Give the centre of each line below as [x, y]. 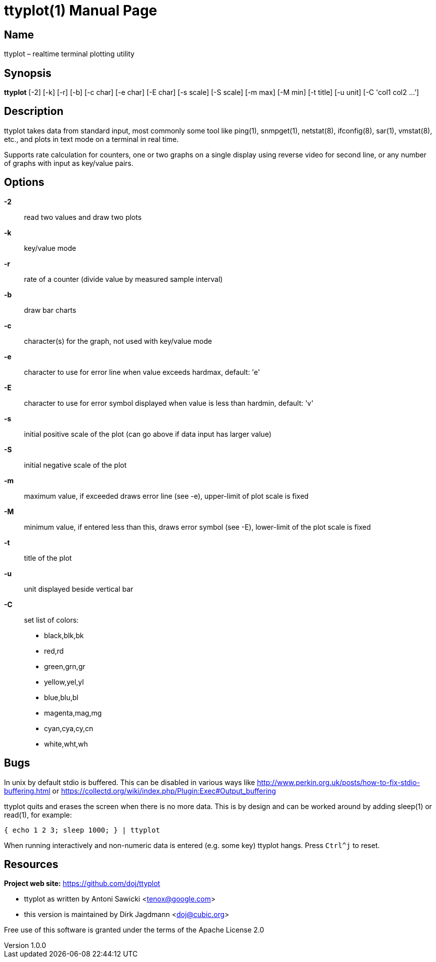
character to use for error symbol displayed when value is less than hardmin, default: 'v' [169, 403]
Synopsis [28, 73]
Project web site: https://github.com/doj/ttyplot [82, 884]
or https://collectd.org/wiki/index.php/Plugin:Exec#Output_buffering [164, 791]
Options [24, 182]
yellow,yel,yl [64, 682]
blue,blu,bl [61, 697]
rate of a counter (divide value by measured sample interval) [123, 279]
